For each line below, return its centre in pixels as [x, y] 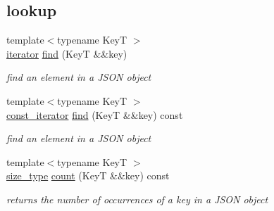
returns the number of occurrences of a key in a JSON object [137, 199]
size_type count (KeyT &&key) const [88, 175]
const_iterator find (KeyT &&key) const [95, 114]
